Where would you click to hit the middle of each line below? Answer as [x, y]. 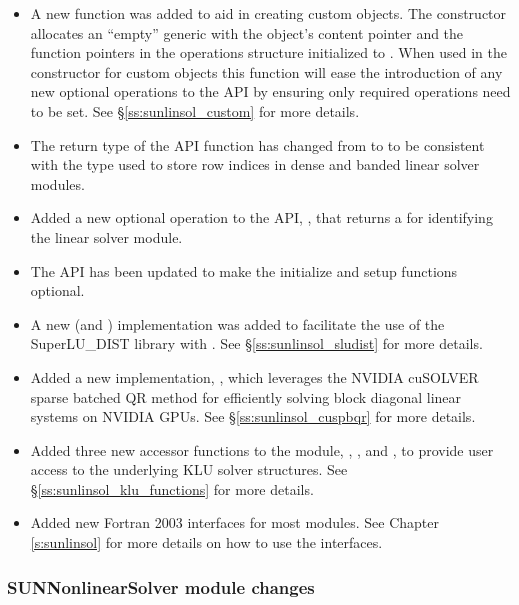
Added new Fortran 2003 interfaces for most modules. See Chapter [234, 522]
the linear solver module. [106, 236]
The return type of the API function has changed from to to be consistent [257, 144]
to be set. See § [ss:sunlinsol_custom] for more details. [195, 110]
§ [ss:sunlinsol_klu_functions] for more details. [172, 488]
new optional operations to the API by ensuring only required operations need [270, 91]
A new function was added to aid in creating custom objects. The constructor [268, 13]
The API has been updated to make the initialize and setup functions [244, 270]
